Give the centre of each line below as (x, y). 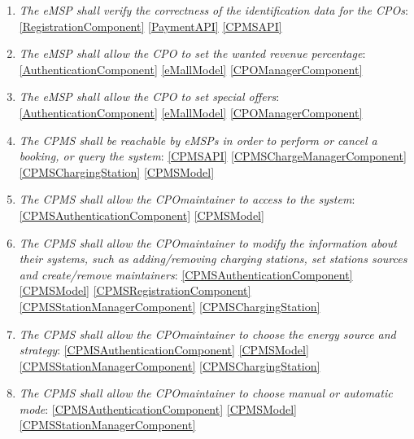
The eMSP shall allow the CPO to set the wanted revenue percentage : (192, 53)
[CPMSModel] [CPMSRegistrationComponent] (135, 290)
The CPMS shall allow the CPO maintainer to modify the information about (208, 242)
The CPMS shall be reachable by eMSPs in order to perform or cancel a (198, 140)
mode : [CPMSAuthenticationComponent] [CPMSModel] (158, 408)
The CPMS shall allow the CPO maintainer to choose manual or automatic (206, 393)
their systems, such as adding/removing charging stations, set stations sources (213, 259)
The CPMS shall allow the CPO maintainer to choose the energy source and (207, 334)
